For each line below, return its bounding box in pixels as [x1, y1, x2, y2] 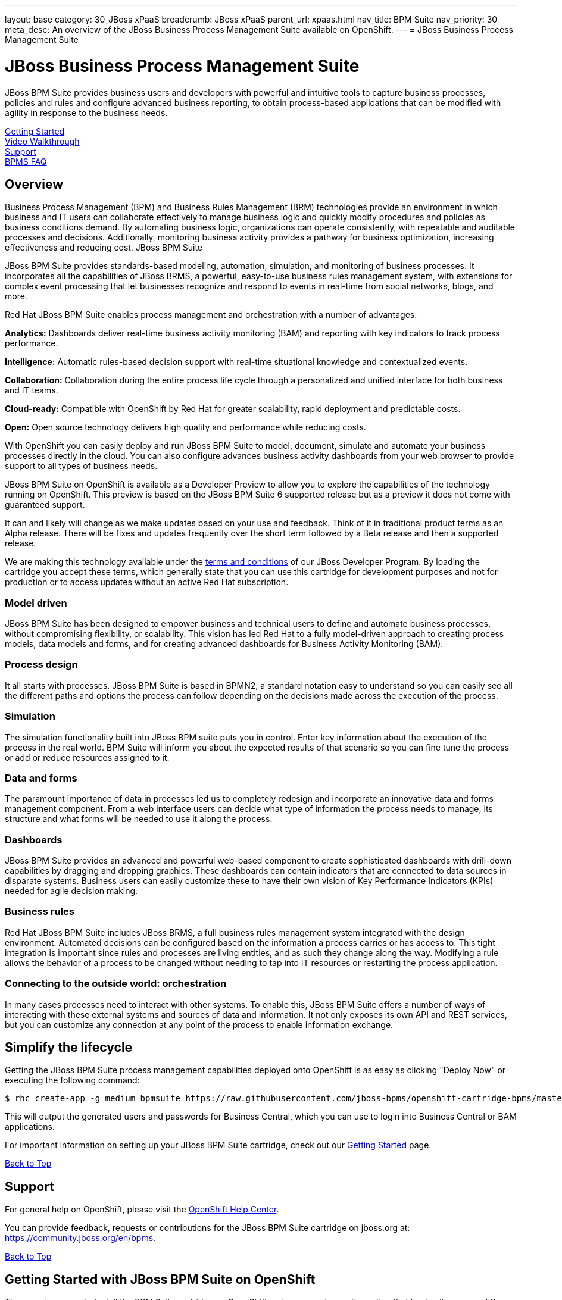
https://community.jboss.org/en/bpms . [5, 1233, 156, 1243]
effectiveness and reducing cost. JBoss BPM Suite [5, 242, 203, 253]
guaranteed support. [5, 499, 85, 510]
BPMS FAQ [5, 156, 47, 167]
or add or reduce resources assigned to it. [5, 752, 170, 762]
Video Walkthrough [5, 136, 80, 146]
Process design [5, 658, 78, 671]
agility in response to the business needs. [5, 107, 168, 118]
